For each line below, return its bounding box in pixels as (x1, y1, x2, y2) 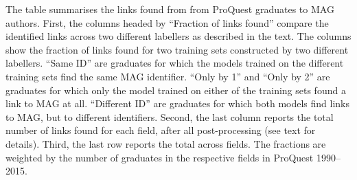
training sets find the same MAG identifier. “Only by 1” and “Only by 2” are (5, 69, 330, 83)
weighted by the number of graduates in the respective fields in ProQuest (5, 150, 314, 164)
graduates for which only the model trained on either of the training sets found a (5, 82, 346, 97)
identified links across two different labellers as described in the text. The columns (5, 29, 352, 43)
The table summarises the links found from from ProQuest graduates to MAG (5, 2, 334, 16)
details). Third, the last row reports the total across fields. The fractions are (5, 136, 326, 150)
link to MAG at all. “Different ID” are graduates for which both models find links (5, 96, 350, 111)
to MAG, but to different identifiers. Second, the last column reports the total (5, 109, 334, 124)
